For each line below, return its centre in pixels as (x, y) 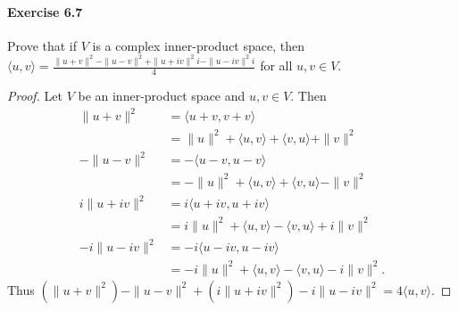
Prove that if (42, 45)
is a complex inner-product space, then (198, 45)
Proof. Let (35, 96)
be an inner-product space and (162, 96)
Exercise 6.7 (45, 11)
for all (276, 65)
